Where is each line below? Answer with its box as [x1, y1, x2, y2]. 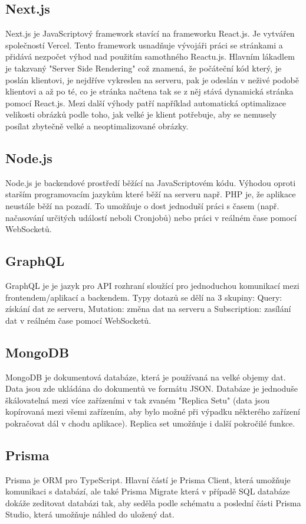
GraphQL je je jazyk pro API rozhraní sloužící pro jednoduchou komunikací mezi [5, 279, 300, 291]
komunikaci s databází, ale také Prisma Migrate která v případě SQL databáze [5, 485, 290, 497]
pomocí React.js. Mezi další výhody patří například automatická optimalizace [5, 96, 287, 109]
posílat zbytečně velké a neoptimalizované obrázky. [5, 119, 189, 132]
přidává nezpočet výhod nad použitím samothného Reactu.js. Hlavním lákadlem [5, 50, 295, 63]
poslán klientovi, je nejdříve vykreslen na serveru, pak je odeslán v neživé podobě [5, 73, 299, 86]
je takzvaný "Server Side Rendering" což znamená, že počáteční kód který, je [5, 61, 282, 74]
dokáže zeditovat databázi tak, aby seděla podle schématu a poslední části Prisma [5, 496, 301, 509]
